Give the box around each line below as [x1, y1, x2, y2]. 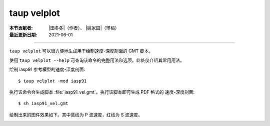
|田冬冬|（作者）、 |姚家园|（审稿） [48, 25, 119, 31]
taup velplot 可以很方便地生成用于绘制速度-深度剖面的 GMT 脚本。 [9, 48, 153, 54]
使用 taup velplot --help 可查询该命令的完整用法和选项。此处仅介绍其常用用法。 [9, 57, 185, 63]
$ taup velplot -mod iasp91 [18, 78, 87, 84]
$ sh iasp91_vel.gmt [18, 101, 68, 107]
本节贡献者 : [9, 25, 33, 31]
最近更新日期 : [9, 31, 37, 37]
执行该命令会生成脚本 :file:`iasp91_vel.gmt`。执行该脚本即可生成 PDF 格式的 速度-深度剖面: [9, 89, 195, 95]
